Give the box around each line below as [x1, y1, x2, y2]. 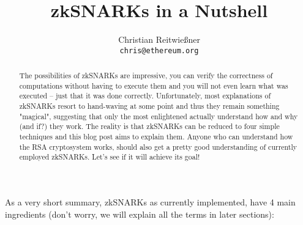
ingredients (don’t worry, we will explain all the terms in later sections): [5, 207, 274, 220]
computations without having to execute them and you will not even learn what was [19, 80, 288, 90]
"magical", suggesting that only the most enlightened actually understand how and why [19, 111, 298, 121]
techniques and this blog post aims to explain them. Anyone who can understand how [19, 131, 293, 142]
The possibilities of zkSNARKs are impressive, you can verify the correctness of [19, 70, 273, 81]
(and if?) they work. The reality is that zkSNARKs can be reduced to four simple [19, 121, 280, 131]
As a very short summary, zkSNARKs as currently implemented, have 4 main [5, 196, 296, 208]
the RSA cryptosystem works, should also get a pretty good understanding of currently [19, 141, 297, 152]
